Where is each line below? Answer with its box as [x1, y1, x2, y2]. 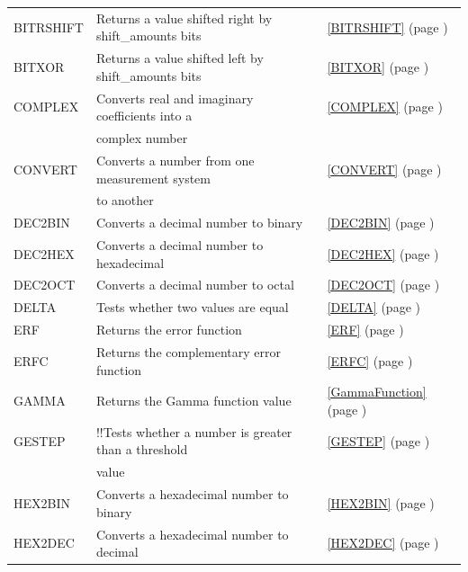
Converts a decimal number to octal [95, 275, 294, 294]
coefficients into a [95, 106, 193, 125]
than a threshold [95, 440, 188, 459]
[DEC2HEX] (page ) [327, 244, 439, 263]
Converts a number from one [95, 150, 255, 169]
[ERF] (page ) [327, 320, 404, 339]
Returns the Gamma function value [95, 391, 292, 410]
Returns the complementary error [95, 343, 281, 361]
